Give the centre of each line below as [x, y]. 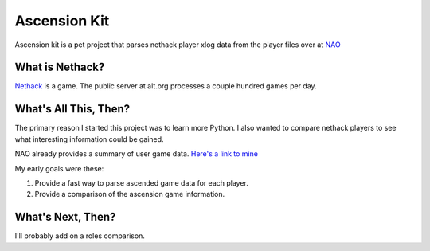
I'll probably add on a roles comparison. [80, 236]
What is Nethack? [60, 67]
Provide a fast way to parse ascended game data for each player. [141, 182]
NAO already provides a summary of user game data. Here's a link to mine [137, 154]
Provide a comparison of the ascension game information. [130, 194]
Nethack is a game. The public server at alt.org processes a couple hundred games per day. [166, 86]
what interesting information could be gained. [89, 139]
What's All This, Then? [72, 109]
